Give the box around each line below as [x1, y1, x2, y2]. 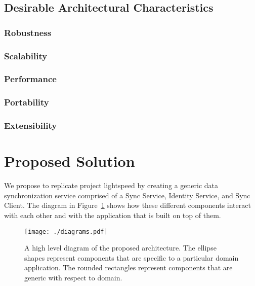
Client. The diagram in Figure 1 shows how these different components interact [4, 200, 251, 210]
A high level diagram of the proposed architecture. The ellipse [24, 242, 217, 253]
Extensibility [4, 119, 57, 132]
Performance [4, 73, 57, 85]
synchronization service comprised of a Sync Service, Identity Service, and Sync [4, 190, 250, 200]
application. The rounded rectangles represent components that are [24, 262, 233, 273]
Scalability [4, 49, 48, 62]
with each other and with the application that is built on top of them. [4, 209, 221, 220]
